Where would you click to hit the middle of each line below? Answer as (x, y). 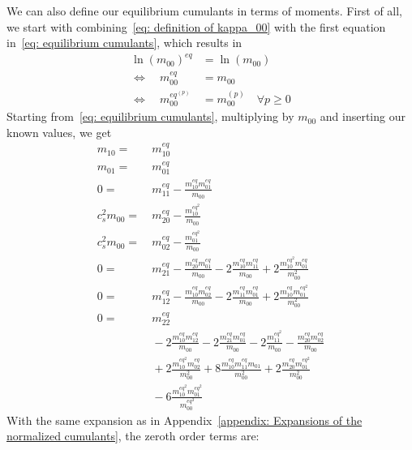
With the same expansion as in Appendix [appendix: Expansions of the (185, 420)
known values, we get (59, 132)
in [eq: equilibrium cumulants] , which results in (124, 43)
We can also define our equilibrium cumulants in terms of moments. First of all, (205, 11)
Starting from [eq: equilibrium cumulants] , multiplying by (150, 116)
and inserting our (363, 116)
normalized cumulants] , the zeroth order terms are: (133, 436)
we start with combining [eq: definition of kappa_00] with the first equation (196, 26)
